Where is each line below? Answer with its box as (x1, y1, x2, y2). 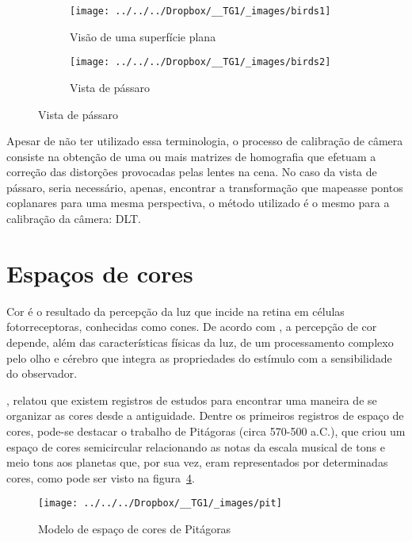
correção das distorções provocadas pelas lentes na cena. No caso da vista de (6, 163, 377, 180)
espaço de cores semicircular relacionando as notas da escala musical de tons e (6, 438, 385, 455)
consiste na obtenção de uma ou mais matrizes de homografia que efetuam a (6, 148, 376, 164)
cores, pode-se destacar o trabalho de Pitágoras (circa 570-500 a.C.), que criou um (6, 422, 406, 439)
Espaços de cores (6, 256, 193, 289)
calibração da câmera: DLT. (6, 210, 142, 227)
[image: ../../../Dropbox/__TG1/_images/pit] (38, 498, 282, 509)
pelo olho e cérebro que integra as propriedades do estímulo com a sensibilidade (6, 349, 392, 366)
